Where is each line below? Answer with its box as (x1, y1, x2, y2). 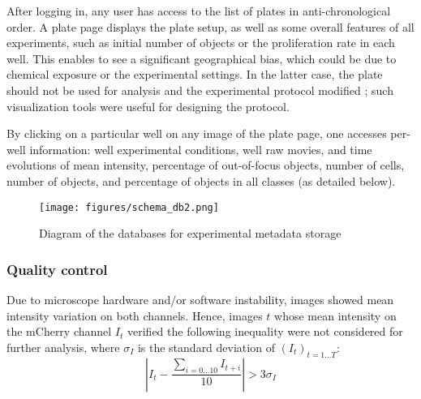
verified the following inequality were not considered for (127, 323, 403, 340)
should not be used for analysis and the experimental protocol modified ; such (6, 81, 393, 98)
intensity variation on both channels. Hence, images (6, 307, 263, 324)
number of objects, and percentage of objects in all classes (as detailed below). (6, 172, 396, 189)
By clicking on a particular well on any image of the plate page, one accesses (6, 125, 387, 142)
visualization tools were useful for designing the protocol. (6, 97, 290, 114)
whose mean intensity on (274, 307, 397, 324)
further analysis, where (6, 338, 120, 355)
